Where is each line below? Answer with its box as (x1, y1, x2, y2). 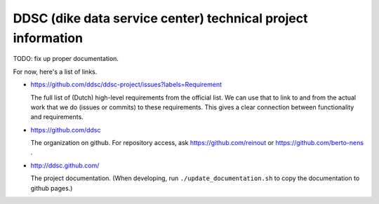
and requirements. (30, 113, 84, 121)
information (13, 30, 84, 46)
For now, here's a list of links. (13, 67, 98, 76)
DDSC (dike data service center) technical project (13, 11, 308, 26)
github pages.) (30, 184, 73, 192)
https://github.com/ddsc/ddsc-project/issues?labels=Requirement (30, 81, 222, 89)
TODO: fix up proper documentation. (13, 55, 119, 63)
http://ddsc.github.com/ (30, 161, 100, 170)
